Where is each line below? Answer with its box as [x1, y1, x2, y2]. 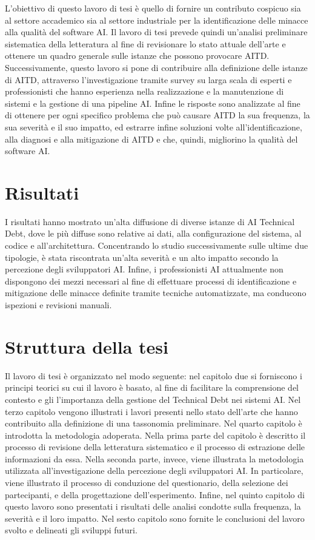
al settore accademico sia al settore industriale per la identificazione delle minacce [5, 13, 308, 26]
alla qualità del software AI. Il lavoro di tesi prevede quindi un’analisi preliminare [5, 25, 308, 38]
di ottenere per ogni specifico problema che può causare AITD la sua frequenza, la [5, 109, 310, 121]
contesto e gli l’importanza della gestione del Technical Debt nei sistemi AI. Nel [5, 393, 301, 405]
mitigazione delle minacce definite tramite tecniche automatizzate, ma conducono [5, 286, 307, 299]
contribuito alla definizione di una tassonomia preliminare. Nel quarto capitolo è [5, 417, 302, 430]
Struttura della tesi [5, 334, 168, 359]
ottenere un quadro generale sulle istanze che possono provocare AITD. [5, 49, 270, 62]
